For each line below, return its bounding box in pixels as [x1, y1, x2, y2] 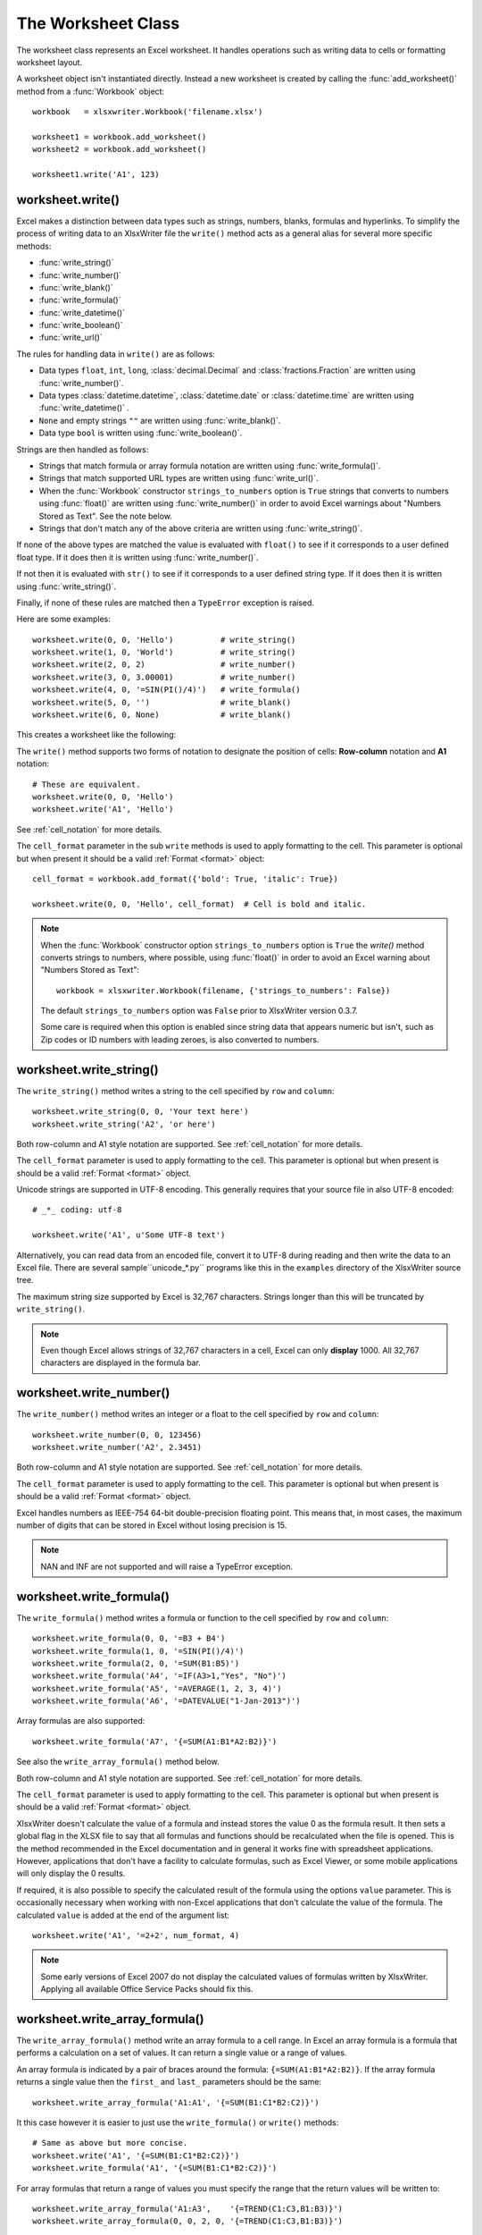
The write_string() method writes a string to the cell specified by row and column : [16, 1085, 335, 1096]
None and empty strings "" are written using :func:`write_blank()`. [38, 415, 281, 426]
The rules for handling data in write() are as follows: [16, 349, 216, 359]
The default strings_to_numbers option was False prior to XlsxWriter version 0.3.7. [40, 1006, 358, 1016]
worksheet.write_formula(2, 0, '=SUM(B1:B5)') [32, 1658, 240, 1668]
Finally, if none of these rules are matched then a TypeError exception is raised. [16, 597, 315, 608]
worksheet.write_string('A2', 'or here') [32, 1118, 216, 1129]
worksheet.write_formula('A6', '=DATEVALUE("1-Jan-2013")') [32, 1696, 301, 1707]
